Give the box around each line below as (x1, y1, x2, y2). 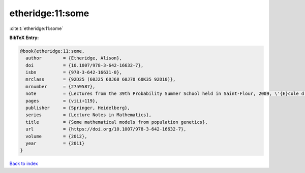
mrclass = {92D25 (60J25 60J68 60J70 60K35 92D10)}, (25, 77, 176, 82)
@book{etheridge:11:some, (20, 48, 85, 54)
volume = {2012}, (25, 133, 87, 139)
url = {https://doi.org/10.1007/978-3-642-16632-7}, (25, 126, 187, 132)
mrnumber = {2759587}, (25, 84, 96, 89)
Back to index (9, 160, 38, 167)
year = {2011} (25, 141, 85, 146)
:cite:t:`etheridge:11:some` (9, 25, 64, 31)
